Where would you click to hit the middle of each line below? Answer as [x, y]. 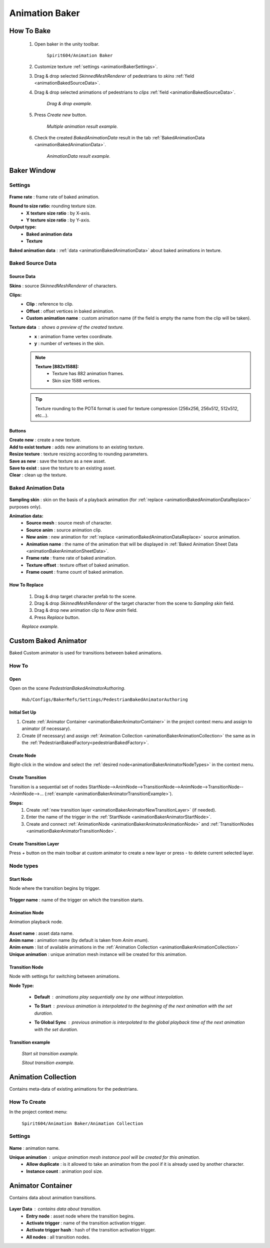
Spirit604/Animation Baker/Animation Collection [82, 1123]
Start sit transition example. [50, 1053]
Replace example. [40, 627]
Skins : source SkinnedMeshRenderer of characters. [63, 286]
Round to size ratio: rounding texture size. [53, 206]
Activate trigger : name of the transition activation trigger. [86, 1223]
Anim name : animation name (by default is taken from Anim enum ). [79, 940]
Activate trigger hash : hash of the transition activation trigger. [91, 1230]
